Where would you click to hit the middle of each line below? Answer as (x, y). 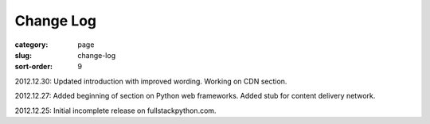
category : (31, 45)
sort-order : (34, 67)
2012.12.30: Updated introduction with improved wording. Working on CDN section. (151, 81)
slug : (23, 55)
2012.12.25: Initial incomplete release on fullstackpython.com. (115, 110)
